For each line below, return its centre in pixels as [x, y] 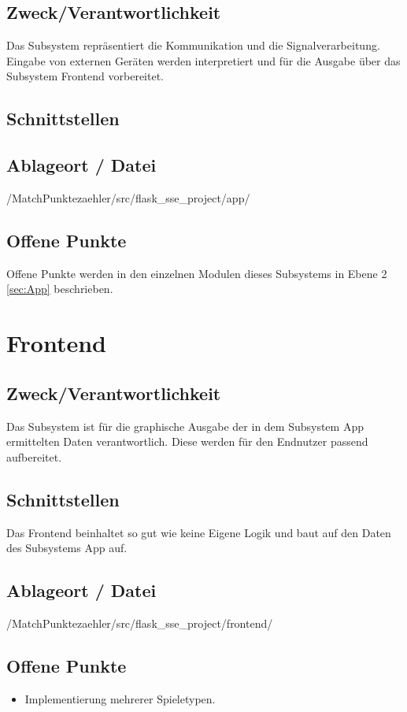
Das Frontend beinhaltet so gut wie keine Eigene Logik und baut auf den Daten [199, 532]
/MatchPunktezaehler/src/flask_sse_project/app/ [128, 197]
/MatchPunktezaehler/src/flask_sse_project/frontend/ [140, 623]
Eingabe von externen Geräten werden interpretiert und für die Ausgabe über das [203, 60]
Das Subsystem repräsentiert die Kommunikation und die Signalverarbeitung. [193, 45]
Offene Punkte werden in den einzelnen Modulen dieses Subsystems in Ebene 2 [197, 273]
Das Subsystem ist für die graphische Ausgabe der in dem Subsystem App [185, 426]
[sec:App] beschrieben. [60, 289]
